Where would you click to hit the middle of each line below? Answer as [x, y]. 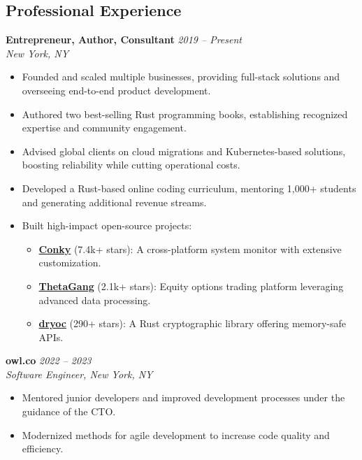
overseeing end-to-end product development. [116, 90]
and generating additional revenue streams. [114, 202]
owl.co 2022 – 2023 [49, 360]
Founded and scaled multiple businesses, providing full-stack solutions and [181, 77]
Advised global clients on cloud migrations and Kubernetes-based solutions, [184, 151]
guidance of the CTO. [69, 411]
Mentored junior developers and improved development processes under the [183, 397]
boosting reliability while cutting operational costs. [131, 165]
